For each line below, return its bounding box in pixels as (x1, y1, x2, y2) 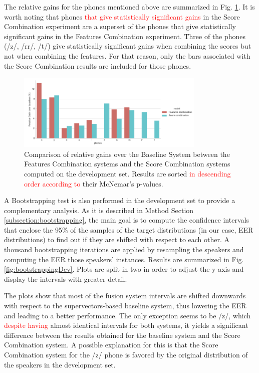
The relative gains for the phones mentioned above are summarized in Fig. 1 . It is (4, 2, 255, 12)
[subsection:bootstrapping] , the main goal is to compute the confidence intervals (4, 215, 249, 225)
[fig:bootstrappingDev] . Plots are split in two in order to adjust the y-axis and (4, 264, 244, 274)
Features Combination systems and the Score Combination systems (24, 158, 230, 169)
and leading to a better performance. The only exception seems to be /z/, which (4, 310, 251, 320)
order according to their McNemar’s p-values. (24, 178, 163, 189)
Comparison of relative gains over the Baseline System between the (24, 148, 230, 159)
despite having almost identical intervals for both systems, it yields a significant (4, 320, 248, 330)
